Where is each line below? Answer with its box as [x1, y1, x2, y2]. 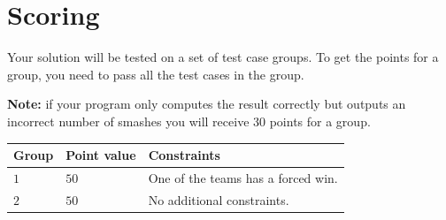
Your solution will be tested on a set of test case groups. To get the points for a [7, 48, 439, 66]
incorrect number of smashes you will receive [7, 111, 250, 130]
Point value [65, 146, 136, 163]
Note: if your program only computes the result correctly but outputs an [7, 95, 406, 113]
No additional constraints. [148, 190, 289, 209]
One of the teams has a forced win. [148, 168, 338, 186]
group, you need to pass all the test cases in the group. [7, 64, 304, 83]
